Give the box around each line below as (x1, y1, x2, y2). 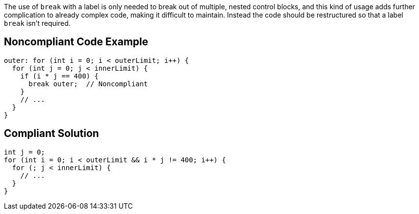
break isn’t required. (4, 19, 71, 27)
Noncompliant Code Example (4, 36, 148, 48)
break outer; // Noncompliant (28, 79, 148, 88)
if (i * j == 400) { (20, 72, 99, 80)
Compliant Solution (4, 127, 99, 140)
